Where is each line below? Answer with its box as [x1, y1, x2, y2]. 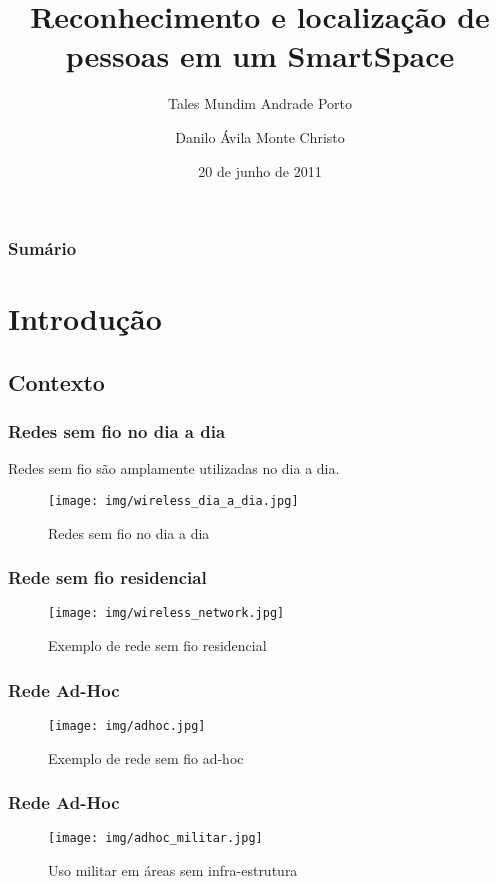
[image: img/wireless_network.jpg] [48, 606, 285, 621]
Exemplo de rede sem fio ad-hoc [48, 747, 244, 768]
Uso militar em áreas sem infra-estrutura [48, 860, 298, 881]
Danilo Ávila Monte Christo [175, 126, 345, 147]
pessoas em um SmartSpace [65, 35, 455, 76]
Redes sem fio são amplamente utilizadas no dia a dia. [8, 458, 340, 479]
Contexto [8, 366, 105, 397]
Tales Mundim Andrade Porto [168, 93, 352, 114]
